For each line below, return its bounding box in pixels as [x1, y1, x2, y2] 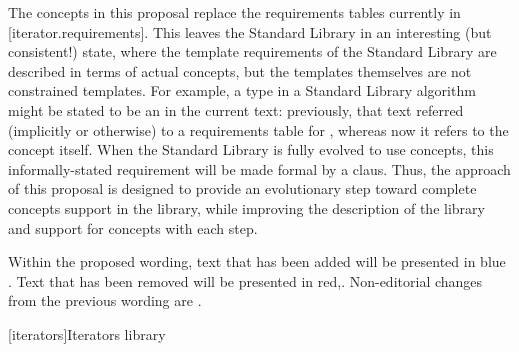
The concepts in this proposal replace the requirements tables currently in [8, 2, 461, 22]
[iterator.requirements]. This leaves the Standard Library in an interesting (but [8, 21, 492, 42]
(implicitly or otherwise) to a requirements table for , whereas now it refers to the [8, 119, 509, 140]
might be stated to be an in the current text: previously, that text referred [8, 99, 464, 120]
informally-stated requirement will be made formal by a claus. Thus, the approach [8, 158, 511, 179]
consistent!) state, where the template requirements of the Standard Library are [8, 41, 497, 62]
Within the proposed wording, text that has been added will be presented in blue [8, 251, 506, 272]
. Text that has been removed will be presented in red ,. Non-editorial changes [8, 270, 483, 291]
